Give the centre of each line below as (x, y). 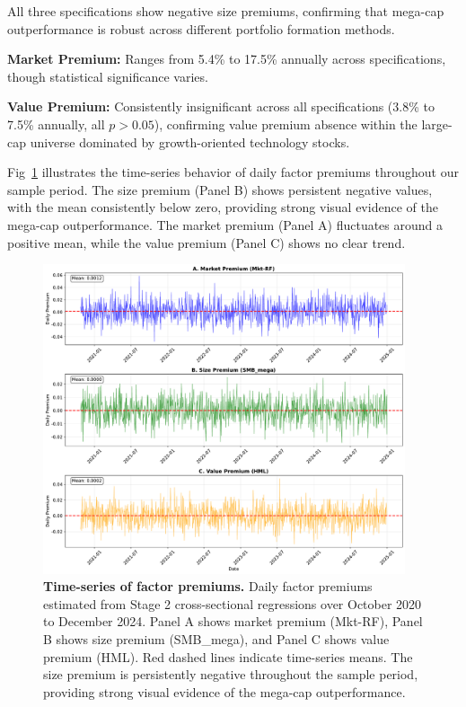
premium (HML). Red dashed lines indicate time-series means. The (228, 656)
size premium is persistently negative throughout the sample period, (231, 674)
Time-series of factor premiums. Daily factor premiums (208, 586)
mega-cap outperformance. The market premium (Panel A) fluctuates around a (225, 224)
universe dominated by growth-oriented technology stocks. (190, 141)
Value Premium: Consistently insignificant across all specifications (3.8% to (221, 106)
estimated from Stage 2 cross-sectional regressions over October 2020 (233, 603)
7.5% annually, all (56, 124)
